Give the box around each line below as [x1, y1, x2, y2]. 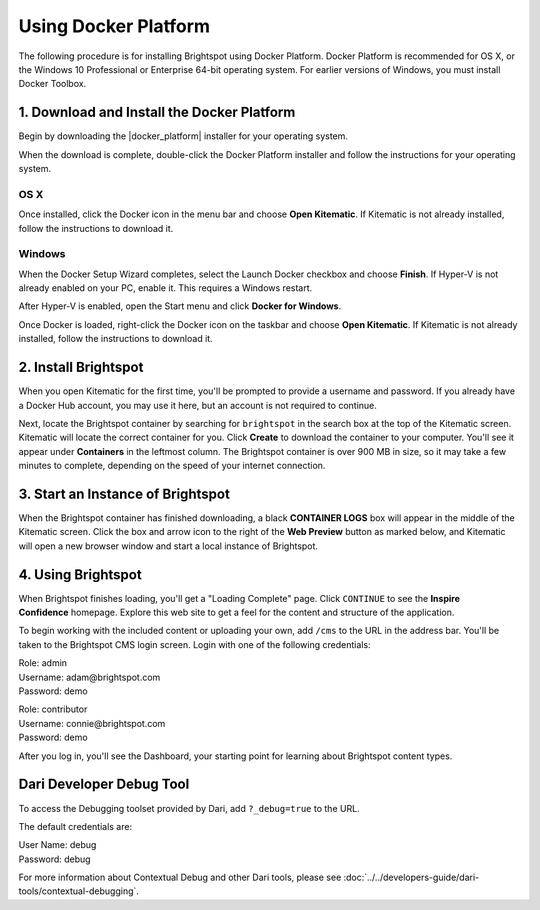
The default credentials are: [18, 820, 133, 832]
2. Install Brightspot [18, 359, 144, 376]
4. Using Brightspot [18, 566, 142, 583]
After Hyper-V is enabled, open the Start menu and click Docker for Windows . [18, 300, 342, 312]
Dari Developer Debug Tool [18, 776, 190, 793]
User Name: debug [18, 839, 97, 851]
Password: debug [18, 853, 91, 865]
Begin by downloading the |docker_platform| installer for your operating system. [18, 130, 349, 142]
